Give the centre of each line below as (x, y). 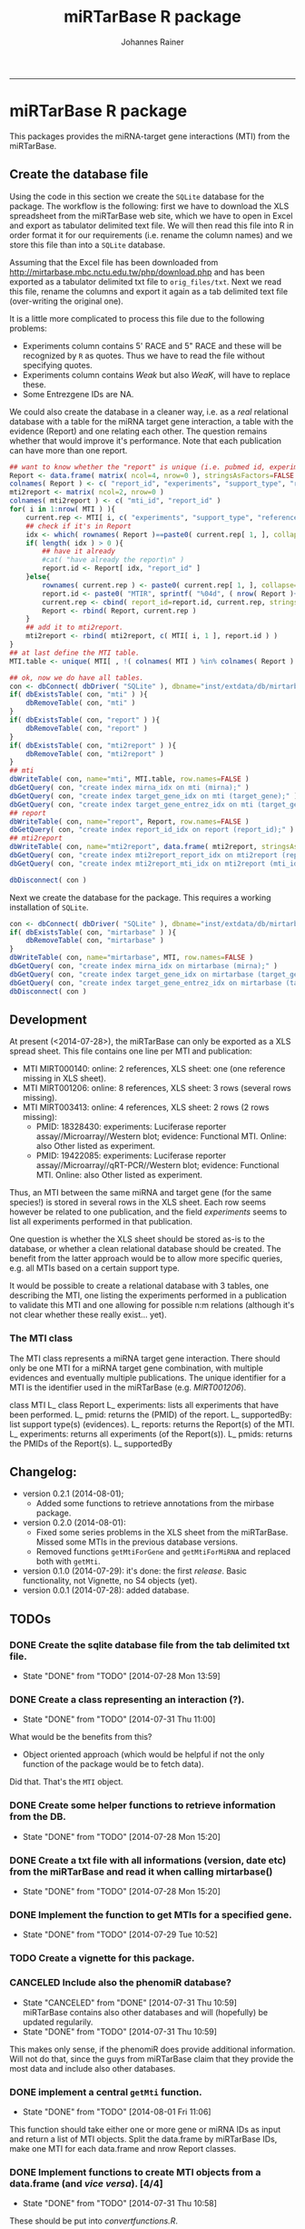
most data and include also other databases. (93, 2068)
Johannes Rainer (152, 42)
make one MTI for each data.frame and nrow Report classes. (123, 2148)
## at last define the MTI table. (75, 653)
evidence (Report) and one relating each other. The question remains (138, 431)
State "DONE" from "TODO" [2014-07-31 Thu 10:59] (120, 2031)
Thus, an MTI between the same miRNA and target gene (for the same (141, 1193)
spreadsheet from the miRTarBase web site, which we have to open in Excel (151, 215)
